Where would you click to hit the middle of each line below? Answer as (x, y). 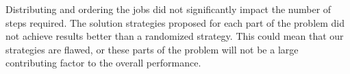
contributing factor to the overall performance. (103, 63)
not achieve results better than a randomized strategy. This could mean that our (175, 36)
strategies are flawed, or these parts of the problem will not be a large (152, 49)
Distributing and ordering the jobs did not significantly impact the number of (168, 9)
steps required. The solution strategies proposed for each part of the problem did (175, 22)
